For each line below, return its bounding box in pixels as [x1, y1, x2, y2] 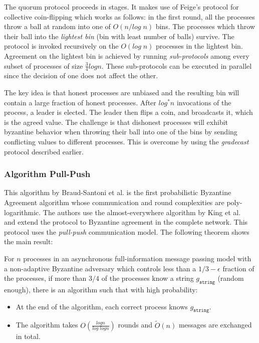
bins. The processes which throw [155, 21, 255, 32]
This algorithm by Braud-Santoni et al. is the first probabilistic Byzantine [4, 187, 231, 198]
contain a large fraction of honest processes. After [4, 97, 156, 107]
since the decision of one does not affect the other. [4, 70, 158, 81]
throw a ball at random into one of [4, 21, 111, 32]
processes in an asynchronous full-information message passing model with [23, 253, 251, 263]
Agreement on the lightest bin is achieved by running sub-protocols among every [4, 50, 249, 61]
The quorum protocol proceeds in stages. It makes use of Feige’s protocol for [4, 2, 239, 12]
